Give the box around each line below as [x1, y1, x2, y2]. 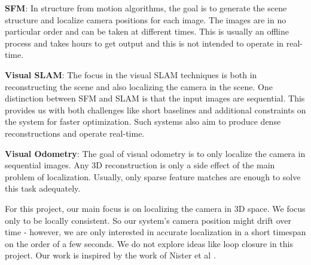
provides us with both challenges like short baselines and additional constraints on [5, 103, 306, 116]
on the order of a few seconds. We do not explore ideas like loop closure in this [5, 237, 293, 249]
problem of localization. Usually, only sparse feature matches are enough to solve [5, 170, 301, 183]
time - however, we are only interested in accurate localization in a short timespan [5, 226, 306, 238]
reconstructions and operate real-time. [5, 127, 145, 139]
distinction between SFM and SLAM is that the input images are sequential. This [5, 92, 305, 104]
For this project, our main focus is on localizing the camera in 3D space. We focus [5, 202, 306, 214]
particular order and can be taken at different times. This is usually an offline [5, 25, 289, 38]
